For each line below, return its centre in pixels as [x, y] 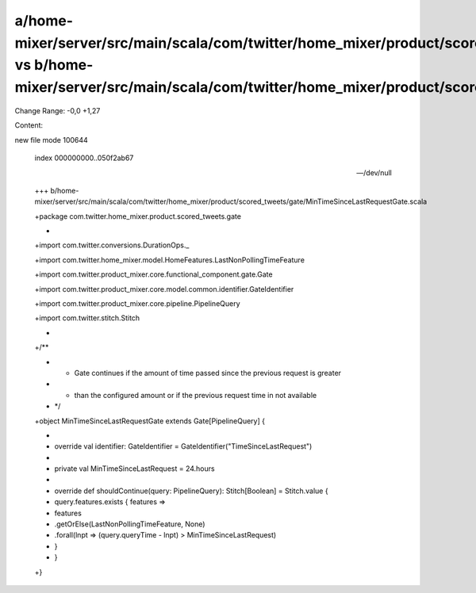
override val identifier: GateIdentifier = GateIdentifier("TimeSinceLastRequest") [183, 446]
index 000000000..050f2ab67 [84, 158]
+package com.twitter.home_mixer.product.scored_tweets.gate [138, 216]
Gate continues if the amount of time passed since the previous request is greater [207, 373]
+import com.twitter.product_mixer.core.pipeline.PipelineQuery [138, 304]
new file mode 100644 [52, 140]
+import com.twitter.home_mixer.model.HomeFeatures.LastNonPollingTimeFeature [170, 260]
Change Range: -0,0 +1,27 [58, 110]
